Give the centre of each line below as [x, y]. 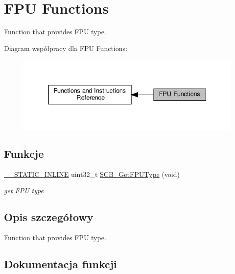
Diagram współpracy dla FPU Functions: [66, 48]
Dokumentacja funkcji [60, 264]
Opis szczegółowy [49, 217]
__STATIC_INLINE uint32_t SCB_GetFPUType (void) [92, 174]
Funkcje [24, 153]
